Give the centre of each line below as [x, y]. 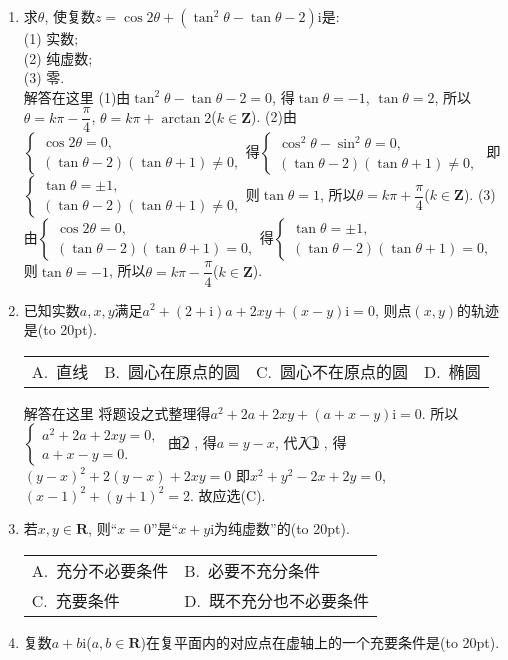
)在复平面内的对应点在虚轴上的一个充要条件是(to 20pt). [320, 642]
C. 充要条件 [75, 601]
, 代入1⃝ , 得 [310, 442]
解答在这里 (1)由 [77, 96]
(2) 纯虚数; [58, 57]
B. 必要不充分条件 [252, 571]
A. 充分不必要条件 [100, 571]
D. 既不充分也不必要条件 [276, 601]
